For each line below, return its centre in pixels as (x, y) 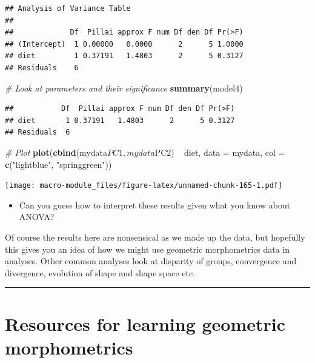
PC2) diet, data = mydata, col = (220, 152)
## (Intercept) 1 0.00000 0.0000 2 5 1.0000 (124, 44)
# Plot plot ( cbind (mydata (56, 152)
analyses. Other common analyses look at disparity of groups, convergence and (151, 261)
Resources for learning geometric (145, 323)
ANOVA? (37, 217)
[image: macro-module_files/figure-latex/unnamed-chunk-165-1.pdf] (144, 186)
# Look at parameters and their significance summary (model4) (124, 88)
